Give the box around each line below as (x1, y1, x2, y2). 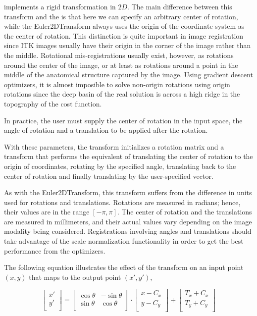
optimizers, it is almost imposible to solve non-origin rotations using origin (4, 79, 230, 89)
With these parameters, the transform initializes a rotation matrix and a (4, 141, 224, 152)
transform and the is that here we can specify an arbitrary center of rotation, (4, 11, 238, 21)
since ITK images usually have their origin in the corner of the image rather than (4, 40, 251, 51)
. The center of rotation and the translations (117, 207, 252, 217)
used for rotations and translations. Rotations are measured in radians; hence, (4, 197, 241, 207)
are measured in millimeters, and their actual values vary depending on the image (4, 216, 252, 226)
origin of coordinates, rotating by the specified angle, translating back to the (4, 160, 236, 171)
